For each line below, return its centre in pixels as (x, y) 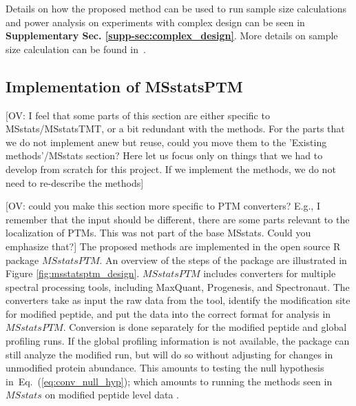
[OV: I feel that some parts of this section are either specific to (138, 115)
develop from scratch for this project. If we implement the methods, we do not (171, 169)
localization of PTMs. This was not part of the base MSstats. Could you (158, 233)
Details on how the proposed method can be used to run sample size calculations (176, 8)
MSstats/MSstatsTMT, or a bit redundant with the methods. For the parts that (175, 129)
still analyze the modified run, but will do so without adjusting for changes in (169, 354)
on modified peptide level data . (112, 395)
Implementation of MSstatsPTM (124, 86)
